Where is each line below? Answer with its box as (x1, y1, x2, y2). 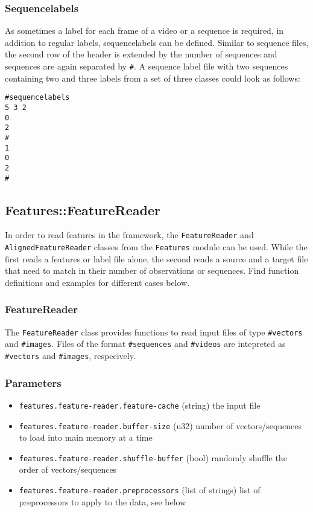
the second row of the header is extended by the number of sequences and (5, 48, 277, 60)
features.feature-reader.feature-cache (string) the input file (19, 398, 261, 411)
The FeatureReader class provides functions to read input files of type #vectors (5, 325, 303, 338)
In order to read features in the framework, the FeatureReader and (5, 228, 254, 241)
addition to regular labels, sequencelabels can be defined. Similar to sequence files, (5, 36, 309, 48)
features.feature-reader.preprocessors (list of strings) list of (19, 484, 261, 496)
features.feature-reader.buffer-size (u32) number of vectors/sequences (19, 419, 302, 432)
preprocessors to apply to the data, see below (19, 495, 186, 508)
